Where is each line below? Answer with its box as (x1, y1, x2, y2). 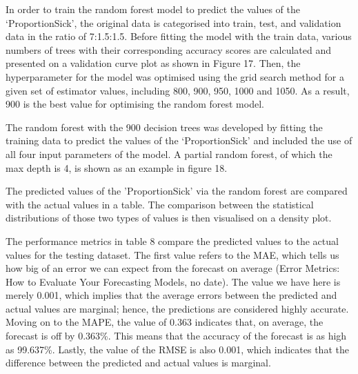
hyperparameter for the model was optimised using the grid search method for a (6, 69, 344, 83)
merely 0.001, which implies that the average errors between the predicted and (6, 288, 337, 302)
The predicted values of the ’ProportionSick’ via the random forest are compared (6, 184, 348, 198)
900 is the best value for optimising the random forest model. (6, 97, 264, 111)
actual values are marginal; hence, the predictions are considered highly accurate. (6, 301, 349, 315)
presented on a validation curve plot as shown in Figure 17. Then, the (6, 56, 301, 70)
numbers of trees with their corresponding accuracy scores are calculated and (6, 42, 332, 57)
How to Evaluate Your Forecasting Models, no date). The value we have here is (6, 274, 341, 288)
